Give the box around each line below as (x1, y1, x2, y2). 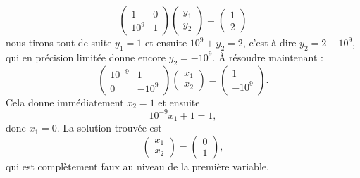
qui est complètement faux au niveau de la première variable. (6, 158, 269, 173)
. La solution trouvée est (56, 120, 162, 135)
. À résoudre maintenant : (212, 49, 323, 64)
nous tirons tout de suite (6, 35, 112, 49)
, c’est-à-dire (242, 35, 297, 49)
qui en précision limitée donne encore (6, 49, 166, 64)
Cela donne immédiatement (6, 94, 124, 109)
